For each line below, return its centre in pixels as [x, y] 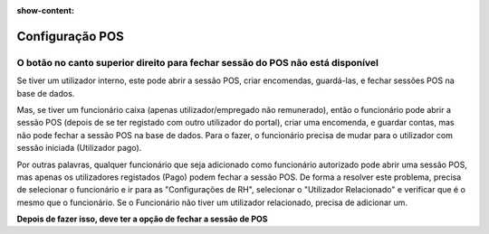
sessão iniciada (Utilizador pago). [79, 148]
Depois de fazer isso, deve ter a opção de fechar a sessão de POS [142, 219]
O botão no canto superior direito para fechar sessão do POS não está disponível [198, 62]
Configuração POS [70, 36]
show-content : [45, 10]
